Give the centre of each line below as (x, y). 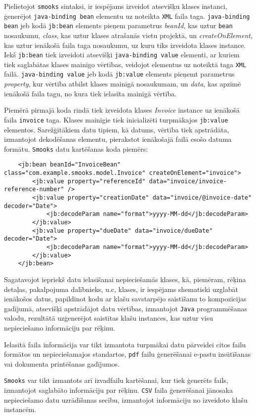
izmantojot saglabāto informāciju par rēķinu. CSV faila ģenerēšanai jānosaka (118, 390)
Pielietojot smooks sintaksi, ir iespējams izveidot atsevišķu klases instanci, (116, 6)
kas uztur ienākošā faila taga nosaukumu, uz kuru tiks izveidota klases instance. (125, 45)
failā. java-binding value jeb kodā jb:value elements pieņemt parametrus (119, 74)
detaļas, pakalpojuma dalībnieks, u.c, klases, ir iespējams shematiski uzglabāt (121, 289)
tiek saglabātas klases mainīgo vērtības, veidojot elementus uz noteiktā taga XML (125, 64)
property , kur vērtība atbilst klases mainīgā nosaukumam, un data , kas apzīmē (123, 84)
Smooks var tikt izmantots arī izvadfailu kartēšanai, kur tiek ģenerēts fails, (116, 380)
